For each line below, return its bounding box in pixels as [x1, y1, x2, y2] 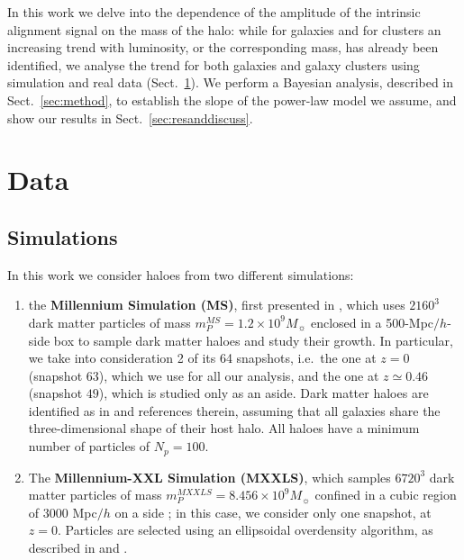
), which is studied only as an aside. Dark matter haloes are [98, 384, 429, 402]
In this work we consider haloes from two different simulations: [7, 265, 354, 284]
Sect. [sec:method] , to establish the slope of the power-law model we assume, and [7, 90, 457, 109]
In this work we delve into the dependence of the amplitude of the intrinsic [7, 3, 421, 21]
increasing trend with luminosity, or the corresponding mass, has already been [7, 38, 439, 57]
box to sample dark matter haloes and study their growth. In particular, [53, 330, 453, 349]
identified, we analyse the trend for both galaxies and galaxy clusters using [7, 55, 420, 74]
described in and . [28, 537, 128, 556]
